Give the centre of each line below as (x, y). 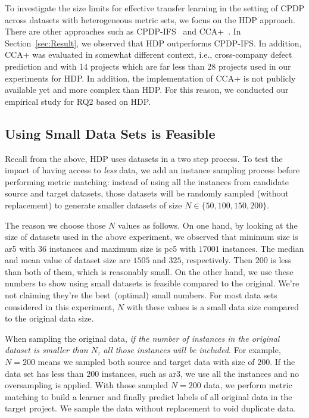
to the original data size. (49, 318)
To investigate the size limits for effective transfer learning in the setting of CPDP (155, 8)
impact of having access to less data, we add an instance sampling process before (152, 170)
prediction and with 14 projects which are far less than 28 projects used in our (148, 66)
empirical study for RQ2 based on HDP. (78, 101)
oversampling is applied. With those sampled (87, 385)
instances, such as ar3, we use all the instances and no (200, 373)
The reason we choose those (55, 225)
